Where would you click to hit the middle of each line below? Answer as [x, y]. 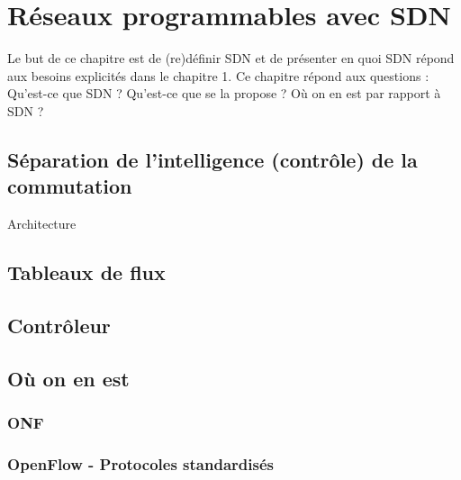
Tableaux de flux [86, 272]
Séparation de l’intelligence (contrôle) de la [212, 159]
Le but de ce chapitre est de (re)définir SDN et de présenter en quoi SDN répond [231, 58]
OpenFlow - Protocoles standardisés [140, 463]
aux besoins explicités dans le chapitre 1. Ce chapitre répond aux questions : [218, 75]
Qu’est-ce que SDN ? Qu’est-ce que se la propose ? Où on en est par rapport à [224, 93]
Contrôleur [59, 325]
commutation [70, 186]
